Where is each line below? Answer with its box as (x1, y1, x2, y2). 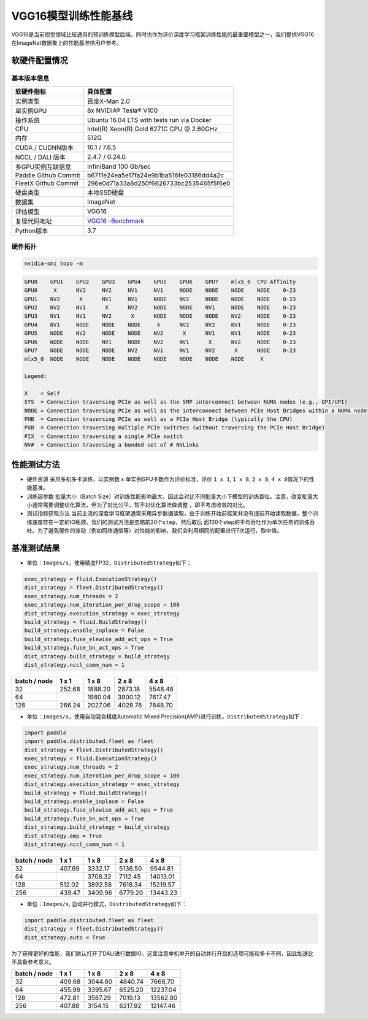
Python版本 (15, 227, 48, 236)
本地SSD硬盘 (86, 188, 125, 197)
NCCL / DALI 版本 (15, 153, 66, 162)
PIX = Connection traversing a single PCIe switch (24, 433, 183, 440)
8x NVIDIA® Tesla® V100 (86, 106, 158, 115)
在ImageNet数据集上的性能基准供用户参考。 (11, 39, 122, 46)
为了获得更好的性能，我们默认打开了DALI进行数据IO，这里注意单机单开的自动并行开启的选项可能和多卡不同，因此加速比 (11, 950, 314, 957)
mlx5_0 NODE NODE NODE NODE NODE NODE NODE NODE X (24, 356, 264, 363)
